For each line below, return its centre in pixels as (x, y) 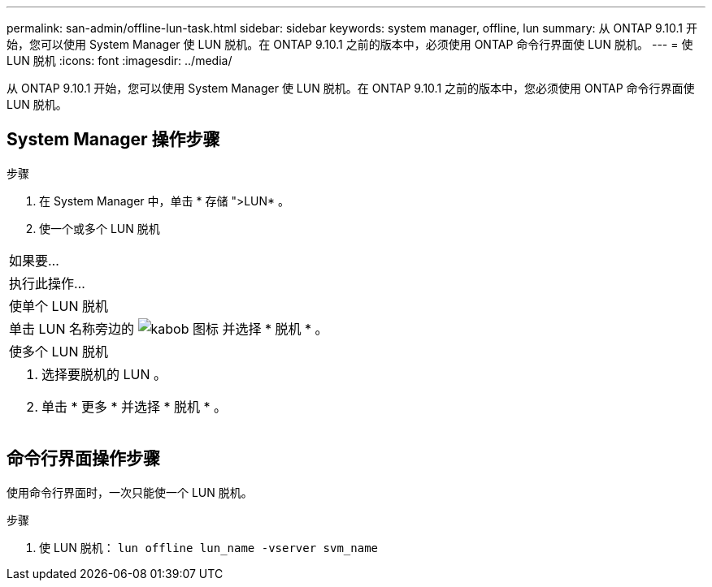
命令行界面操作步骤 (83, 459)
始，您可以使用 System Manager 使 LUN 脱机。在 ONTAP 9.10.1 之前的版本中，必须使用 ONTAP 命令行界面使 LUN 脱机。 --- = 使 (350, 44)
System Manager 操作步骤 (113, 140)
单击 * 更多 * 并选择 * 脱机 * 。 (135, 406)
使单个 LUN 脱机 (59, 306)
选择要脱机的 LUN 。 (104, 374)
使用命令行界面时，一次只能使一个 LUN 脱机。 (130, 492)
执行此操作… (47, 283)
